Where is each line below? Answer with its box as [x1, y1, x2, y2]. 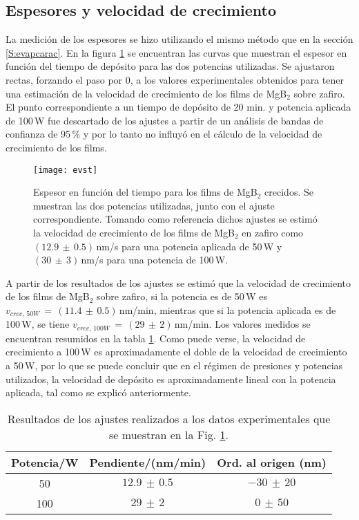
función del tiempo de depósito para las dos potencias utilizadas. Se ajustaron [6, 59, 335, 73]
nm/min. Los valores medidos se [174, 317, 311, 331]
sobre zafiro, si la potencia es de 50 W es [97, 289, 267, 304]
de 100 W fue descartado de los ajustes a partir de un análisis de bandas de [6, 113, 324, 127]
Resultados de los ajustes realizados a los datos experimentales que [7, 410, 331, 427]
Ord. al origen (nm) [217, 454, 327, 470]
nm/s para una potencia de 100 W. [81, 252, 229, 267]
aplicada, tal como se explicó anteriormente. [6, 385, 191, 400]
